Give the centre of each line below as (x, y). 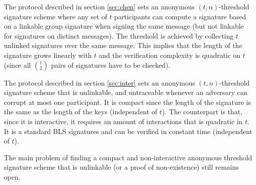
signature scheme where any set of (56, 16)
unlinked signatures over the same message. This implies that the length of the (123, 45)
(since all (18, 65)
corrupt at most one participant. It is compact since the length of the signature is (128, 102)
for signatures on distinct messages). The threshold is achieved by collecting (119, 35)
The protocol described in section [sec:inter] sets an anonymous (100, 82)
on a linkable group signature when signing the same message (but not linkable (124, 26)
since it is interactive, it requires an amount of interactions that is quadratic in (123, 121)
